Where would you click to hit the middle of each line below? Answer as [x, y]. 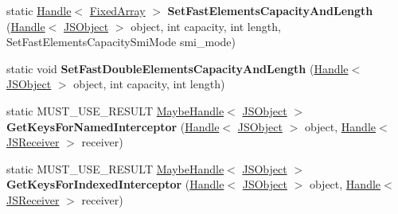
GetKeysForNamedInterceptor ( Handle [113, 126]
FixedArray [117, 10]
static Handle [39, 10]
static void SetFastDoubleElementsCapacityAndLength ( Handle [178, 68]
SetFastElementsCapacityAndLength [270, 10]
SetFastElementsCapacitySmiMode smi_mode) [121, 42]
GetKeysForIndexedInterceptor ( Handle [115, 184]
